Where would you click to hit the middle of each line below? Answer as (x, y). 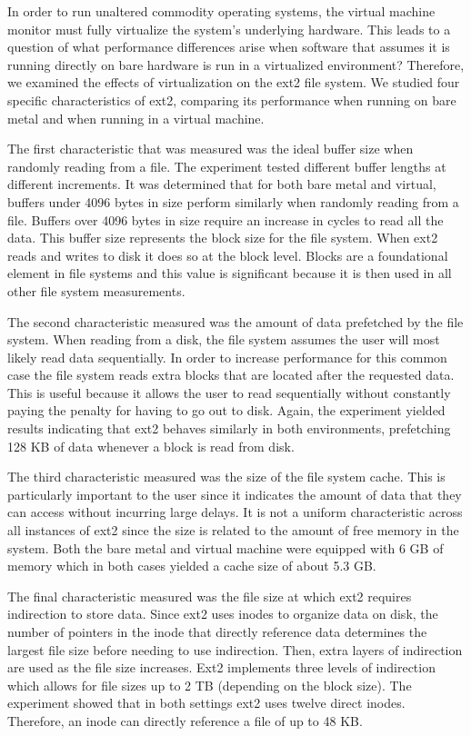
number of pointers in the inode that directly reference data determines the (217, 632)
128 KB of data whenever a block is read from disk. (151, 446)
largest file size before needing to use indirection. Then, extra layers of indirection (235, 649)
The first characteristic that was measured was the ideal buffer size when (210, 149)
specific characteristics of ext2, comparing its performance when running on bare (232, 99)
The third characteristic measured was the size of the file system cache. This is (226, 477)
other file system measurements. (96, 290)
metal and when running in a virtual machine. (136, 118)
